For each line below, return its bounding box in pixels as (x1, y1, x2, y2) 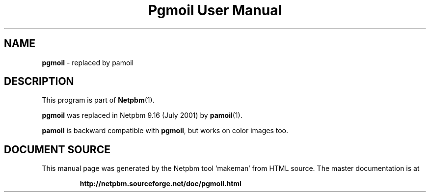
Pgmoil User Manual (148, 2, 282, 19)
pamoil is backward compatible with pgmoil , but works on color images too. (42, 126, 289, 135)
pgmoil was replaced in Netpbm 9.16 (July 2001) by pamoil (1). (42, 111, 242, 120)
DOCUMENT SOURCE (4, 143, 110, 156)
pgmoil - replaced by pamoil (42, 58, 134, 67)
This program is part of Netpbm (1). (42, 96, 155, 105)
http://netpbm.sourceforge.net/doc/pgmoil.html (80, 179, 242, 188)
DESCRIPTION (4, 75, 74, 88)
